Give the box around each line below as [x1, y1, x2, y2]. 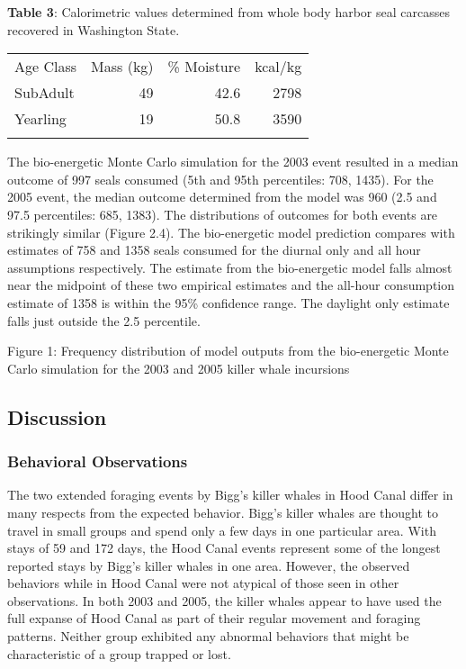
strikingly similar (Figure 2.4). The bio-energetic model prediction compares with [7, 222, 455, 241]
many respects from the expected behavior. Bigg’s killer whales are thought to [7, 502, 439, 521]
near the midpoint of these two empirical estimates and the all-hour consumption [7, 276, 455, 294]
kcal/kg [255, 56, 302, 77]
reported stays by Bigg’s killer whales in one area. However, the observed [7, 556, 410, 574]
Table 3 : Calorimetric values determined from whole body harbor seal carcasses [7, 3, 450, 21]
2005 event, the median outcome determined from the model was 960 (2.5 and [7, 187, 437, 206]
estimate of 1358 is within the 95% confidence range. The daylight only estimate [7, 293, 450, 312]
